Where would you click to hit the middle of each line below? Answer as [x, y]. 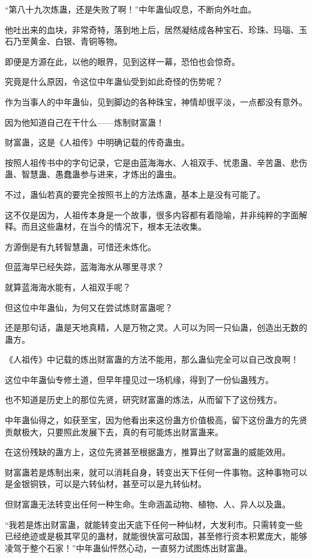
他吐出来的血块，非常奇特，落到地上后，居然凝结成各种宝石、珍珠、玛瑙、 [152, 29]
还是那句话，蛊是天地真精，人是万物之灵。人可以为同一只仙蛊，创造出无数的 [156, 327]
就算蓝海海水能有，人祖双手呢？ [68, 287]
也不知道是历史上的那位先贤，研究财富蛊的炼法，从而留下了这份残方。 [143, 400]
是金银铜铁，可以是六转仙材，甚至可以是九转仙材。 [106, 484]
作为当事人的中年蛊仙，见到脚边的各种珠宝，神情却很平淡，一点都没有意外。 [156, 101]
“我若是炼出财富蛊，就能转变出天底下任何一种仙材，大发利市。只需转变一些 [154, 524]
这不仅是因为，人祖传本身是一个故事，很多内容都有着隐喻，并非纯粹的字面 [152, 214]
